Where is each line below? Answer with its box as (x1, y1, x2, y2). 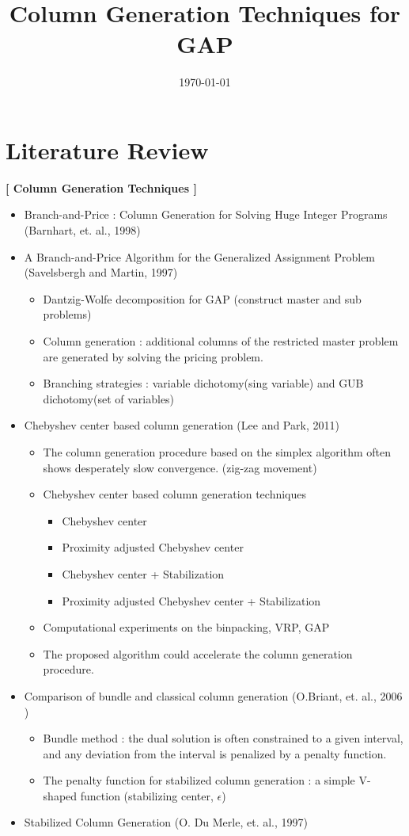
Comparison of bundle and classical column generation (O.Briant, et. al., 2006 (24, 687, 403, 704)
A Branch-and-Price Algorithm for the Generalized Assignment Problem (24, 248, 376, 265)
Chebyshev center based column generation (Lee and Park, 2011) (24, 417, 339, 433)
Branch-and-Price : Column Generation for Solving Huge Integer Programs (24, 206, 388, 223)
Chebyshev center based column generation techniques (43, 486, 306, 502)
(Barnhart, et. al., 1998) (24, 222, 141, 239)
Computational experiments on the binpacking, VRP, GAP (43, 619, 330, 636)
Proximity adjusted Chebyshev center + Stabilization (62, 592, 321, 609)
